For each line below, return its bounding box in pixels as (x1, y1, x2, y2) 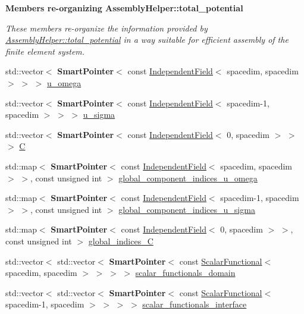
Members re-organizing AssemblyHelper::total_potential (5, 2, 243, 14)
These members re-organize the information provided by (5, 21, 208, 34)
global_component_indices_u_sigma (118, 203, 255, 215)
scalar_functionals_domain (135, 266, 236, 279)
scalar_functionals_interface (142, 298, 247, 310)
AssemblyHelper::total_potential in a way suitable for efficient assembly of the (5, 33, 289, 46)
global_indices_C (88, 234, 153, 247)
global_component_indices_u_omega (118, 171, 258, 184)
